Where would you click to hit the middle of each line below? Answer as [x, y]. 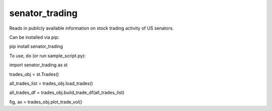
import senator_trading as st [39, 65]
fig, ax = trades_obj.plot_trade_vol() [46, 102]
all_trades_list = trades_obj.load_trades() [51, 83]
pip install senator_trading [36, 46]
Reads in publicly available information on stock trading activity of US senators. [91, 28]
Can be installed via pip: [34, 37]
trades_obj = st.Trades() [34, 74]
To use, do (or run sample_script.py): [47, 56]
